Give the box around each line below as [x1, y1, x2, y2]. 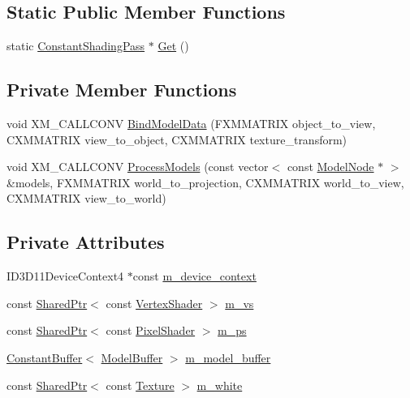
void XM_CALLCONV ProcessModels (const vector [6, 158, 269, 175]
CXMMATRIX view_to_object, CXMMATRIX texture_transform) [6, 131, 347, 148]
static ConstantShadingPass [6, 37, 145, 54]
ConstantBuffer [6, 349, 83, 366]
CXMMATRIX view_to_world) [6, 190, 166, 207]
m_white [196, 376, 243, 393]
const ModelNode [287, 158, 374, 175]
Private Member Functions [6, 77, 237, 102]
